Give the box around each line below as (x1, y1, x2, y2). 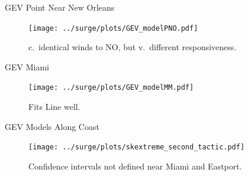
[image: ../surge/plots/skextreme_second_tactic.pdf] (28, 143, 245, 152)
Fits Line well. (28, 100, 80, 113)
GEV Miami (5, 60, 49, 73)
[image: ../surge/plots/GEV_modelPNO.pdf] (28, 24, 198, 32)
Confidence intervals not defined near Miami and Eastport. (28, 159, 242, 172)
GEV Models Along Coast (5, 120, 99, 132)
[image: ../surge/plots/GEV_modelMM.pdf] (28, 83, 194, 92)
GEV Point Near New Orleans (5, 1, 115, 13)
